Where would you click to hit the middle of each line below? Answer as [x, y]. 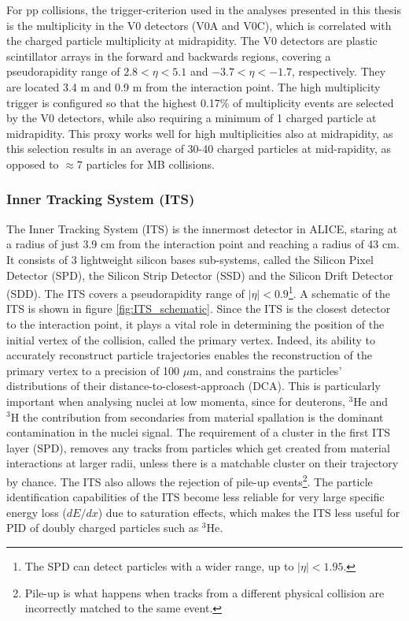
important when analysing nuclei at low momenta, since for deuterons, [176, 401]
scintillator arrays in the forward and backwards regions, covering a [169, 56]
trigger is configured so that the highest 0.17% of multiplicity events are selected [200, 102]
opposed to [33, 164]
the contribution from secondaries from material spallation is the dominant [203, 416]
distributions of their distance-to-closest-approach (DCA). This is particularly [193, 386]
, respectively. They [339, 71]
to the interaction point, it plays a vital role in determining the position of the [195, 324]
